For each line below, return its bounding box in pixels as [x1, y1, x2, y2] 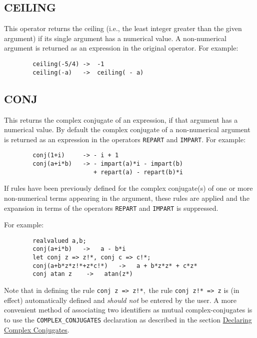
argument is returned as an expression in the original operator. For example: [4, 43, 238, 53]
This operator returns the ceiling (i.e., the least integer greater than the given [4, 23, 242, 34]
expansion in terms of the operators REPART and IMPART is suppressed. [4, 202, 218, 213]
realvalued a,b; [32, 237, 86, 244]
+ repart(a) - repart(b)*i [93, 168, 183, 176]
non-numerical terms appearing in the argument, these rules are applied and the [4, 192, 249, 203]
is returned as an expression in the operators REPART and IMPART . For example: [4, 134, 246, 144]
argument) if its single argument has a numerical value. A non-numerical [4, 33, 226, 43]
